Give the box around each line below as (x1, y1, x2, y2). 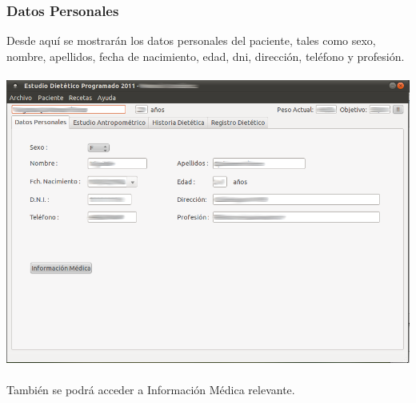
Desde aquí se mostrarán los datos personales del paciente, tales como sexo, (6, 32, 376, 49)
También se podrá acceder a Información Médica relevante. (6, 381, 295, 398)
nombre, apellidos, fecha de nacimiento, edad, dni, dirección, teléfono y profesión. (6, 47, 405, 64)
